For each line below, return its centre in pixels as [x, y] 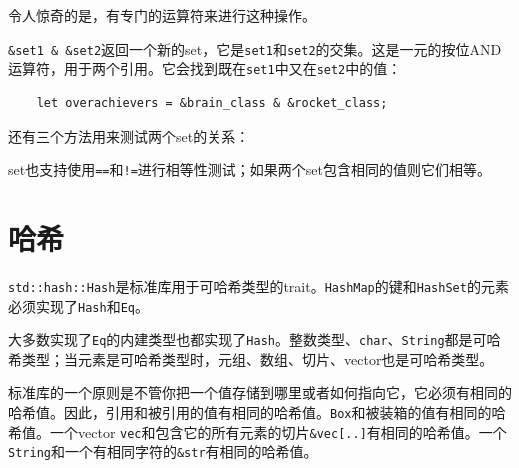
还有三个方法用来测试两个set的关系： [129, 135]
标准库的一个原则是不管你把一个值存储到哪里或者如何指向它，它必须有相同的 [260, 392]
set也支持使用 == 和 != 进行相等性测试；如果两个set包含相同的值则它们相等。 [250, 169]
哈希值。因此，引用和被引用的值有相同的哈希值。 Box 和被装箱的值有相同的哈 [257, 412]
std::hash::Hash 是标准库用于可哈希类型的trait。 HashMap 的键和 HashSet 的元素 [258, 285]
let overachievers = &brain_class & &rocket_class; [212, 102]
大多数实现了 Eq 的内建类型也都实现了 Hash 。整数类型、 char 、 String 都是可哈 [254, 339]
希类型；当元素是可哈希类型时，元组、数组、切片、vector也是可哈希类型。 [251, 358]
